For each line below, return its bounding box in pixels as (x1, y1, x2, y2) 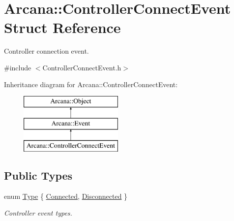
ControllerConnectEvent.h (42, 62, 121, 72)
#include (4, 62, 31, 72)
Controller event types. (4, 207, 72, 218)
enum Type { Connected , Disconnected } (4, 191, 128, 201)
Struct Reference (4, 17, 121, 37)
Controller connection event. (4, 46, 89, 56)
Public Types (4, 168, 73, 183)
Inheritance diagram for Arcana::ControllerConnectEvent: (4, 79, 178, 89)
